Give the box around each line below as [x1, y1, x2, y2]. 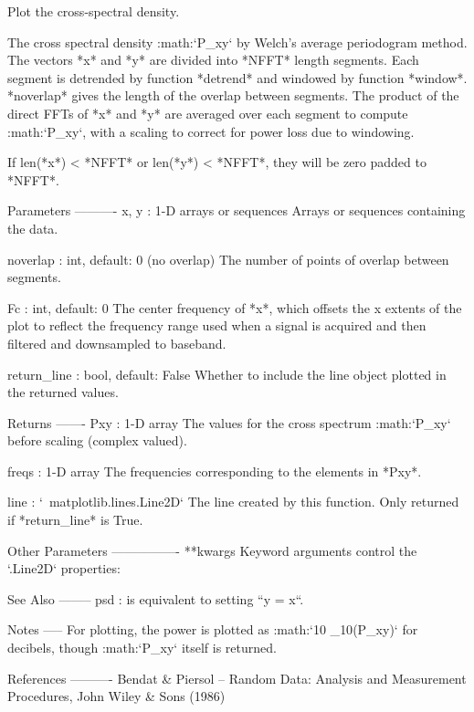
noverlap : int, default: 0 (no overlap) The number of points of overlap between [7, 249, 449, 268]
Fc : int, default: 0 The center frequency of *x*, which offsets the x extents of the [7, 298, 462, 317]
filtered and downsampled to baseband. [7, 333, 226, 352]
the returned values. [7, 382, 119, 402]
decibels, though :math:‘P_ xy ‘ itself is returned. [7, 638, 277, 657]
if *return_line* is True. [7, 510, 143, 529]
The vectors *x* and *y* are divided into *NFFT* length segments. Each [7, 50, 419, 69]
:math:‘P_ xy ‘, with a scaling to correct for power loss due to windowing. [7, 121, 415, 141]
